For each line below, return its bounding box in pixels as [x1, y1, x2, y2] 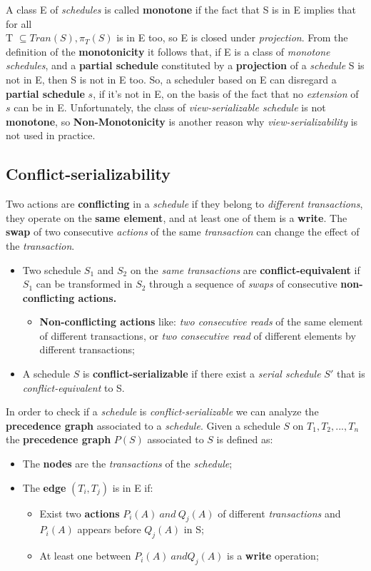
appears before [77, 522, 141, 537]
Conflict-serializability [6, 163, 171, 185]
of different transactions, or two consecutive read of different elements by [39, 328, 356, 343]
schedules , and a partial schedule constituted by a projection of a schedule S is [6, 58, 365, 73]
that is [336, 366, 365, 381]
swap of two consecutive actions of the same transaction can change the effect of [6, 224, 360, 239]
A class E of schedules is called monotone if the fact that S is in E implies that [6, 2, 356, 16]
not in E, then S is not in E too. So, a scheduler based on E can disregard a [6, 71, 337, 86]
